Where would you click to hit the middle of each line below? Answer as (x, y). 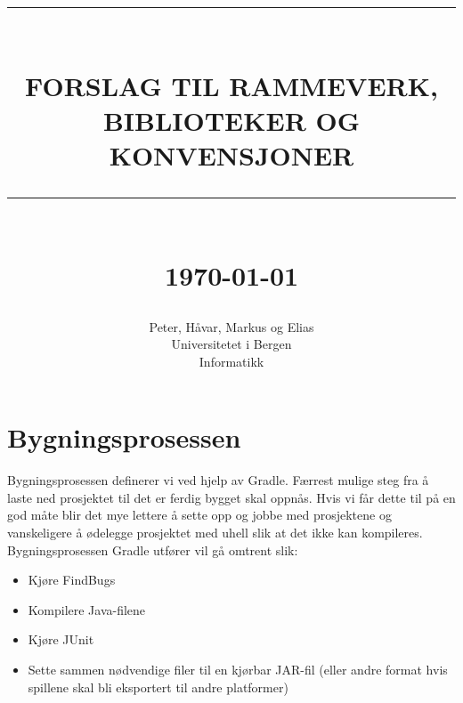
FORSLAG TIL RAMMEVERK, (231, 85)
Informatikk (231, 361)
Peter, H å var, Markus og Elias (231, 326)
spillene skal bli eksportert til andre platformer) (158, 687)
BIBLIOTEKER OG (231, 120)
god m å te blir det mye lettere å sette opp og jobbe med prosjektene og (199, 515)
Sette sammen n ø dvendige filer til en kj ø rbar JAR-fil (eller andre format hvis (238, 669)
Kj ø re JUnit (61, 639)
